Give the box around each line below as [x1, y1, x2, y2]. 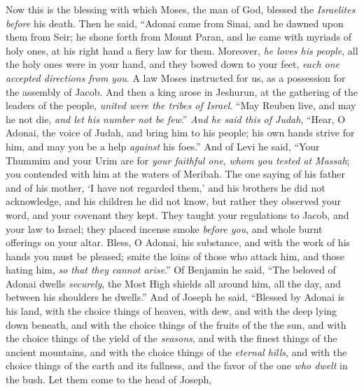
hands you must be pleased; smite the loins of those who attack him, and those [6, 248, 344, 263]
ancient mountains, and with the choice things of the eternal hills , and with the [6, 344, 347, 359]
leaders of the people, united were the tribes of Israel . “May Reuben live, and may [6, 98, 356, 113]
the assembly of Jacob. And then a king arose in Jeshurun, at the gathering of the [6, 84, 358, 99]
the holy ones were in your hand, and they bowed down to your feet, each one [6, 57, 340, 71]
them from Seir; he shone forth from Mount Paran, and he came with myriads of [6, 29, 352, 44]
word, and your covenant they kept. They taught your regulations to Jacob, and [6, 207, 349, 222]
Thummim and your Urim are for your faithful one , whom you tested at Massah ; [6, 152, 350, 167]
